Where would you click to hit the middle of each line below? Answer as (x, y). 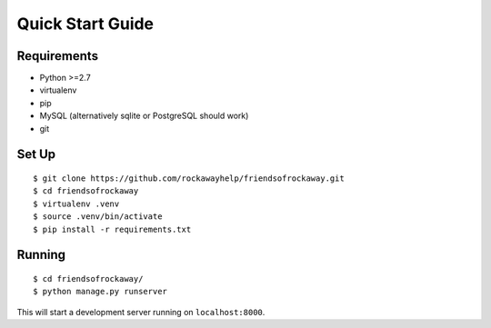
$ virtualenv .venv (76, 204)
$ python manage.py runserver (100, 292)
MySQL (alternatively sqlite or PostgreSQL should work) (144, 116)
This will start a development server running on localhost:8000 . (141, 312)
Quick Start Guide (85, 24)
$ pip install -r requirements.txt (112, 229)
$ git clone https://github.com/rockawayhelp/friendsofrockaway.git (189, 179)
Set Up (36, 154)
